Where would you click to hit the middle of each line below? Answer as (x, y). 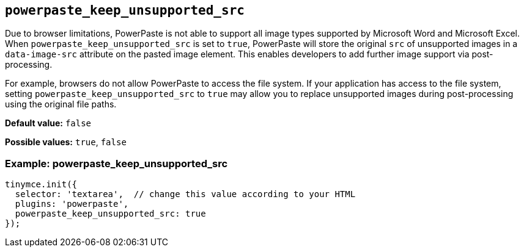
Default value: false (48, 123)
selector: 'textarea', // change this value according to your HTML (185, 194)
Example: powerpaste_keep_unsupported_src (116, 163)
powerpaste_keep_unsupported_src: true (110, 214)
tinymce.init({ (41, 185)
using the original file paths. (61, 104)
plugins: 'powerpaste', (72, 204)
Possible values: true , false (66, 142)
